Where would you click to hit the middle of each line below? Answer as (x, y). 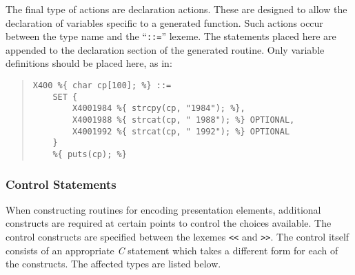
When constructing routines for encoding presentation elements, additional (163, 209)
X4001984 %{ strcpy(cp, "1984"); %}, (159, 109)
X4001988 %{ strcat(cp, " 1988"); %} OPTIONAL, (184, 120)
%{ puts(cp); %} (90, 154)
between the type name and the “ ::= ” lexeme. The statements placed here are (171, 36)
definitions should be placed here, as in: (89, 63)
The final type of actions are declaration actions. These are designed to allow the (176, 9)
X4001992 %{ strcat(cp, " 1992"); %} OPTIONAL (181, 131)
